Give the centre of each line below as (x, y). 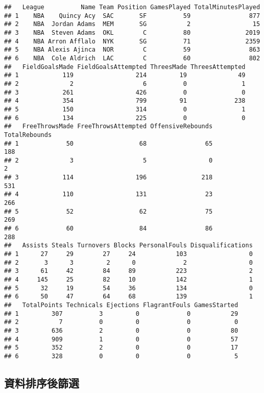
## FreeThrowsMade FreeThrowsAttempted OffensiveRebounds (109, 126)
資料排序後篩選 (42, 383)
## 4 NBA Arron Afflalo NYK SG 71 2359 (132, 41)
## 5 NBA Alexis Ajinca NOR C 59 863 (132, 50)
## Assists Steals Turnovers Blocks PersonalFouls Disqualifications (128, 246)
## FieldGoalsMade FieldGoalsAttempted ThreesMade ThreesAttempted (125, 67)
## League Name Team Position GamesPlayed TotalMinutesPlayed (132, 7)
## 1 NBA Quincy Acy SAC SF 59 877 (132, 16)
